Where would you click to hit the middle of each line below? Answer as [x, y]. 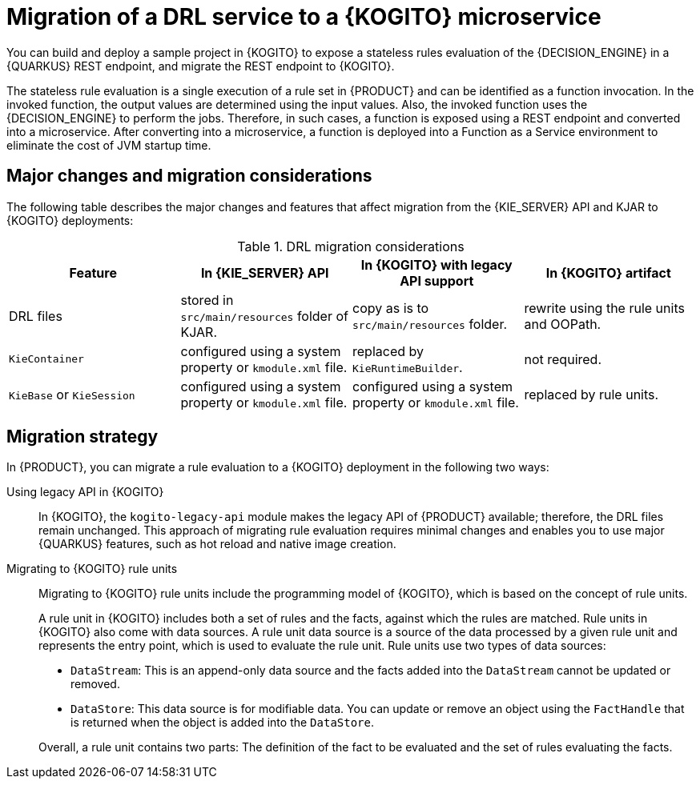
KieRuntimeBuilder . [408, 367]
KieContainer [46, 359]
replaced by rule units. [591, 394]
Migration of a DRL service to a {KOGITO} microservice [304, 17]
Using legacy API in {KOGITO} [85, 492]
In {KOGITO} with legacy [436, 264]
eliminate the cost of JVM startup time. [109, 145]
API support [437, 280]
